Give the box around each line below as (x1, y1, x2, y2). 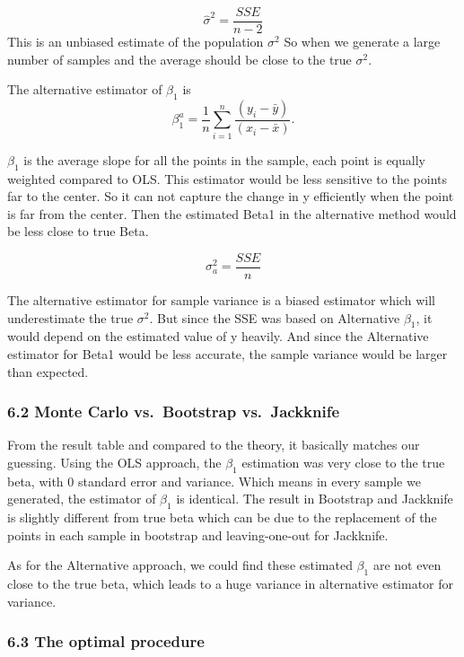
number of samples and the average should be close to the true (7, 49, 352, 68)
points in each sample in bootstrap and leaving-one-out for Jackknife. (7, 525, 389, 544)
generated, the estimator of (7, 489, 156, 508)
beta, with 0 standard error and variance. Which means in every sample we (7, 471, 421, 490)
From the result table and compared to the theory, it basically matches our (7, 435, 420, 454)
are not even (372, 556, 442, 574)
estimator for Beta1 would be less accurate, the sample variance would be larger (7, 345, 448, 364)
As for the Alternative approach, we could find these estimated (7, 556, 353, 574)
